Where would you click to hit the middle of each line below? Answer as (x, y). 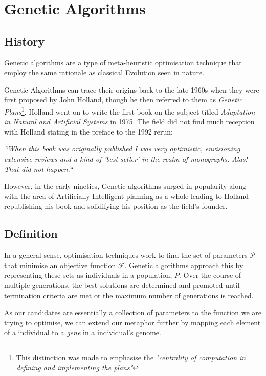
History (25, 41)
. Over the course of (210, 275)
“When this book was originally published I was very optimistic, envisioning (122, 149)
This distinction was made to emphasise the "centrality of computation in (131, 357)
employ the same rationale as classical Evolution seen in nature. (104, 72)
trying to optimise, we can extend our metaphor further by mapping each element (132, 322)
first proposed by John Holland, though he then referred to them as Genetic (123, 99)
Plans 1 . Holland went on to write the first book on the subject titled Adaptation (130, 110)
